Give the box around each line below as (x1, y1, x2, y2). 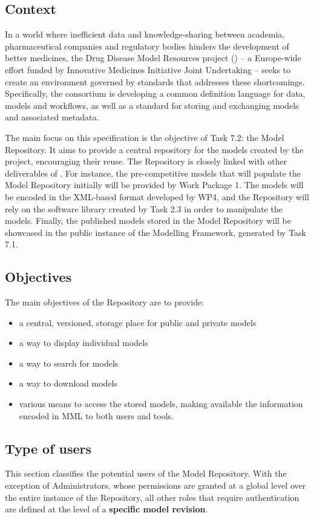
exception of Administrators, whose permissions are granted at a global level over (5, 479, 306, 492)
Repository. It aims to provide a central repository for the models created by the (5, 143, 304, 155)
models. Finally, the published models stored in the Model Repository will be (5, 214, 292, 227)
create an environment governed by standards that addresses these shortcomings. (5, 75, 305, 88)
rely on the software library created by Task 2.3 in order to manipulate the (5, 202, 283, 215)
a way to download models (19, 377, 118, 390)
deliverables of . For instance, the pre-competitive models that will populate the (5, 166, 301, 179)
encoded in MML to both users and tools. (19, 409, 174, 422)
